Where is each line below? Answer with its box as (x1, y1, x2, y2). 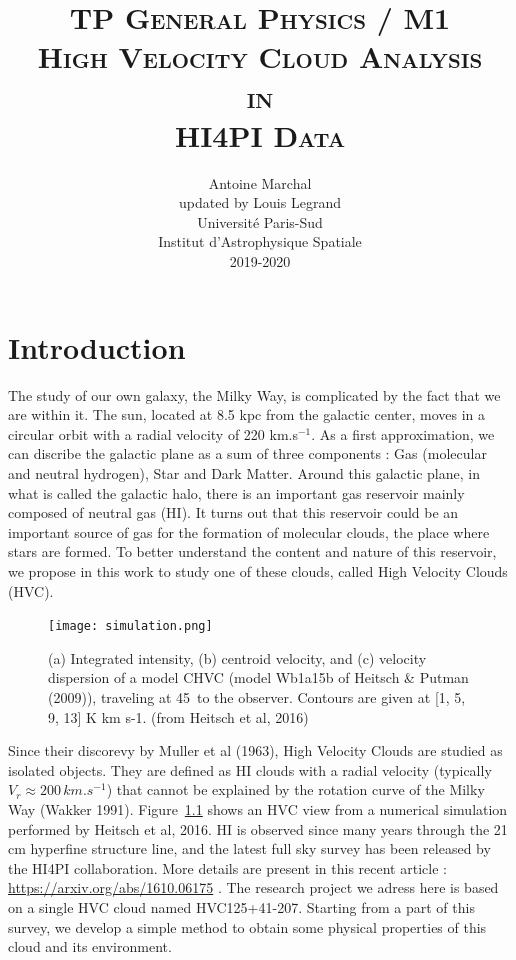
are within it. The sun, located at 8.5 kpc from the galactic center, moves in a (8, 404, 486, 425)
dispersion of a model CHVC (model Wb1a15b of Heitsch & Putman (48, 667, 469, 688)
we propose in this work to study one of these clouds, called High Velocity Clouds (8, 560, 508, 581)
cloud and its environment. (8, 936, 172, 957)
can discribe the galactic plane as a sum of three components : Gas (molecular (8, 443, 487, 464)
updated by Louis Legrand (179, 192, 341, 213)
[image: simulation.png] (48, 619, 213, 634)
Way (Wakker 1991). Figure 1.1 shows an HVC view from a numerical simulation (8, 798, 508, 819)
